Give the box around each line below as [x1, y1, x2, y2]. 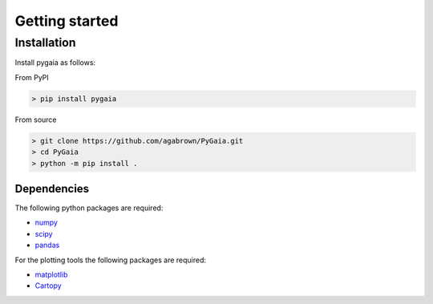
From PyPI [14, 72, 50, 82]
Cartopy [34, 281, 62, 290]
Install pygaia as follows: [14, 58, 96, 67]
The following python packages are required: [14, 203, 164, 213]
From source [14, 115, 57, 124]
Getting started [14, 12, 119, 30]
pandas [34, 241, 60, 250]
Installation [14, 35, 76, 50]
